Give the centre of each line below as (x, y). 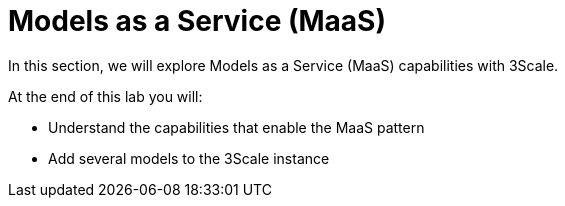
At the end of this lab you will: (105, 96)
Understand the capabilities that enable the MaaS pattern (236, 127)
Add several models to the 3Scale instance (189, 158)
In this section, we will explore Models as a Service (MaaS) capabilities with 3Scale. (283, 65)
